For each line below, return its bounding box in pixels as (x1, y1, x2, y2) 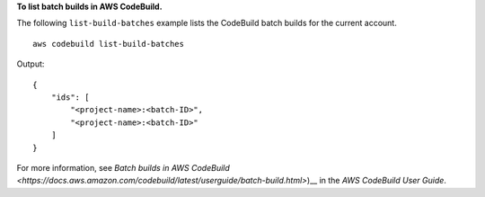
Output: (16, 58, 45, 69)
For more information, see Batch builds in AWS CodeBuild (16, 162, 231, 173)
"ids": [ (50, 92, 90, 103)
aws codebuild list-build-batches (32, 39, 184, 49)
